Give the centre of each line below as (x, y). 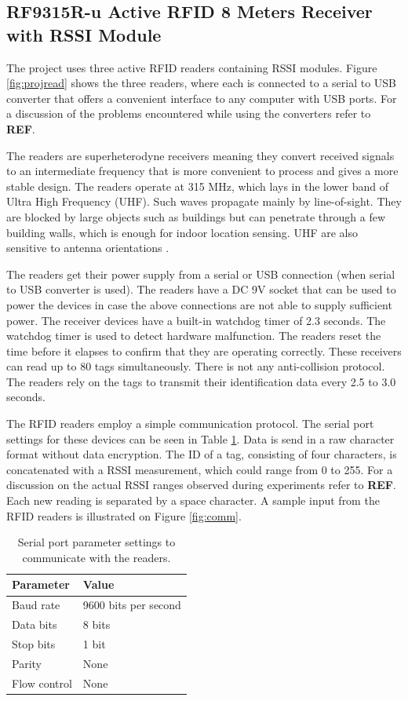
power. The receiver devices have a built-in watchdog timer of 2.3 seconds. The (196, 320)
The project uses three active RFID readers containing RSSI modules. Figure (192, 67)
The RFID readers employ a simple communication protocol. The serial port (190, 424)
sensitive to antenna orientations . (88, 248)
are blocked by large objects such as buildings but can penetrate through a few (196, 216)
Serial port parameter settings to (97, 542)
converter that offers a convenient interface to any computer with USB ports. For (202, 98)
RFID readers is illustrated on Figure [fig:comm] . (124, 515)
